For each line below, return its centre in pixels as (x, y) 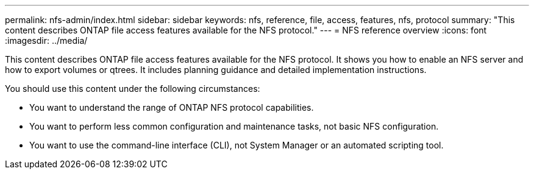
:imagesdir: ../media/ (46, 40)
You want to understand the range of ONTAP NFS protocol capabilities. (172, 107)
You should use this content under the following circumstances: (133, 89)
